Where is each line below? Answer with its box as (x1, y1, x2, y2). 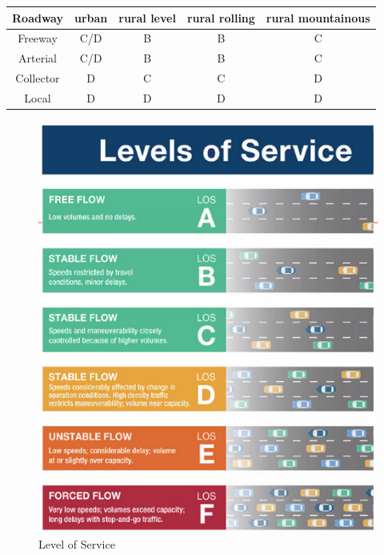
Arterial (18, 50, 57, 66)
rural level (118, 9, 176, 26)
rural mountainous (266, 9, 370, 26)
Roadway (12, 9, 63, 26)
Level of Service (38, 535, 115, 552)
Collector (15, 70, 60, 86)
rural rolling (186, 9, 255, 26)
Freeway (18, 30, 58, 46)
